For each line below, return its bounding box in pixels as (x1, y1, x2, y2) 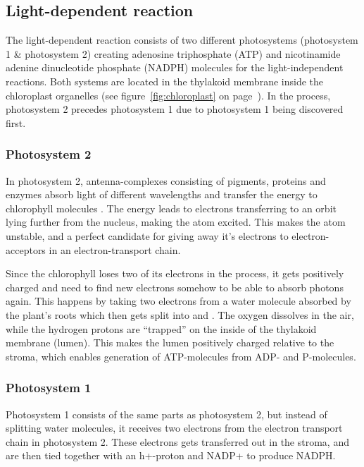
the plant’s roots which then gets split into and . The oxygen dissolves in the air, (6, 307, 354, 322)
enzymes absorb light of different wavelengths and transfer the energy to (6, 187, 318, 202)
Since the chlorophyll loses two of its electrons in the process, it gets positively (6, 266, 344, 281)
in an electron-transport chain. (49, 242, 181, 257)
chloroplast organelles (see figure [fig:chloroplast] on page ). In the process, (6, 87, 331, 102)
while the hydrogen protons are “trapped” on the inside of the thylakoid (6, 321, 317, 336)
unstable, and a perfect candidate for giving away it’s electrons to (6, 228, 289, 243)
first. (6, 115, 26, 130)
